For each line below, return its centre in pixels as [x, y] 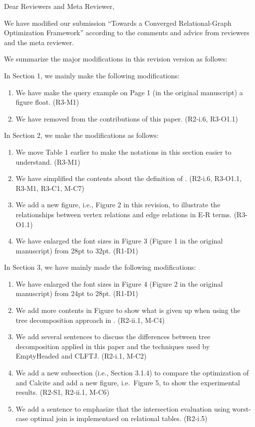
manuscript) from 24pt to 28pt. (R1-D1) [77, 293]
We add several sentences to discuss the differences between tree [113, 336]
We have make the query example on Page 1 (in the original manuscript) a [129, 92]
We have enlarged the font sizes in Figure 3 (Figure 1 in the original [119, 241]
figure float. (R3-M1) [47, 102]
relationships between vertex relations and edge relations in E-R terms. [124, 214]
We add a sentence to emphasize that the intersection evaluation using [123, 408]
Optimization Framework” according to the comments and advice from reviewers [127, 32]
